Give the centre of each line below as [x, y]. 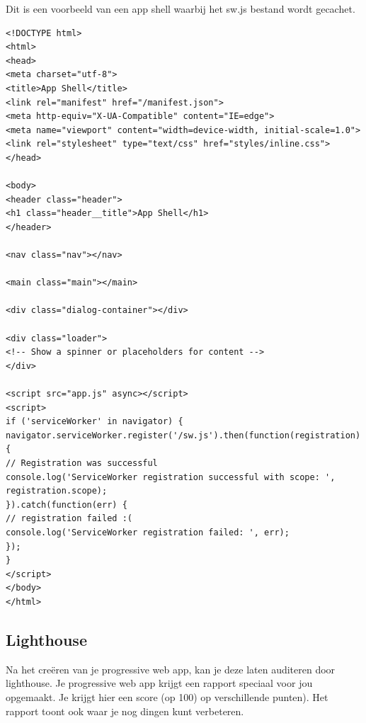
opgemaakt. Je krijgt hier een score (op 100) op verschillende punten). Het [167, 696]
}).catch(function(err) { [67, 505]
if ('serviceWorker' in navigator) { [95, 422]
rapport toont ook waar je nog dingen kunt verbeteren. [125, 711]
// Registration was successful [82, 463]
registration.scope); [57, 491]
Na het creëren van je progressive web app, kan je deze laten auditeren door [171, 669]
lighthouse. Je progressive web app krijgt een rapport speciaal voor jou [159, 683]
